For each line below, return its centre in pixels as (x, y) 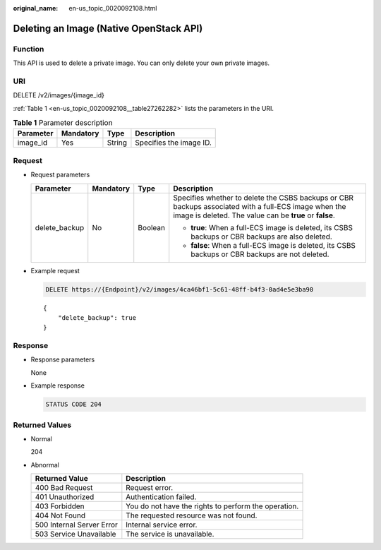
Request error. (150, 488)
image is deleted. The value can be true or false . (254, 215)
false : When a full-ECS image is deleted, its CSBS (273, 245)
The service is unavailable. (170, 534)
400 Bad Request (64, 488)
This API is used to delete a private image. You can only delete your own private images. (141, 63)
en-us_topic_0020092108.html (113, 8)
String (117, 143)
